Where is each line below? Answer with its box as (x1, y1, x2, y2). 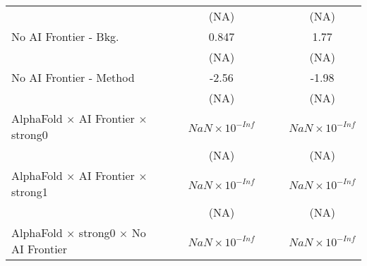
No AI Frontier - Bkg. (11, 28, 119, 44)
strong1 (11, 183, 48, 200)
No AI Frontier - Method (11, 69, 135, 85)
